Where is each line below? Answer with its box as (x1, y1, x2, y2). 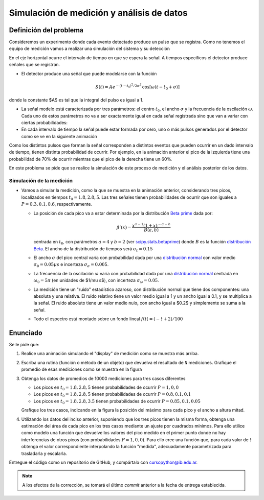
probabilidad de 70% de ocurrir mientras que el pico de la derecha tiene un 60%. (9, 156, 173, 162)
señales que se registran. (9, 62, 60, 68)
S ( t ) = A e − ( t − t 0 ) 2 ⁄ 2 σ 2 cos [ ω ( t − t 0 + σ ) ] (95, 82, 180, 91)
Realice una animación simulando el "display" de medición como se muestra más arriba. (21, 351, 199, 357)
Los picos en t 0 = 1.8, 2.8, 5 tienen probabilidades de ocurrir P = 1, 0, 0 (33, 384, 179, 391)
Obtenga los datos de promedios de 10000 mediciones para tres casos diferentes (21, 375, 186, 381)
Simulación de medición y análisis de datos (9, 7, 188, 18)
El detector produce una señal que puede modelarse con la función (21, 71, 157, 76)
